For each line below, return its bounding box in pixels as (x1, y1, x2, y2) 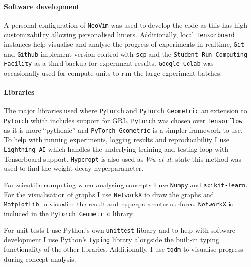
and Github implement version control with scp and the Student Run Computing (4, 48, 248, 59)
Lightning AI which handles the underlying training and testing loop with (4, 144, 229, 154)
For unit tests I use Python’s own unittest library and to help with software (4, 225, 235, 235)
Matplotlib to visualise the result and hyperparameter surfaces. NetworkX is (4, 199, 233, 209)
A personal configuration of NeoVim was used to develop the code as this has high (4, 20, 248, 30)
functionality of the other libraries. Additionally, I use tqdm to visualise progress (4, 244, 243, 254)
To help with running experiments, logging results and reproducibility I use (4, 134, 230, 144)
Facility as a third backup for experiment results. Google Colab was (4, 58, 214, 68)
